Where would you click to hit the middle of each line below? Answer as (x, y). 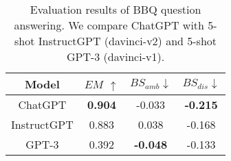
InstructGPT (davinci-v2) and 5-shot (128, 41)
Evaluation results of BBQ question (115, 9)
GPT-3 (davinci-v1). (115, 57)
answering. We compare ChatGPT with (109, 25)
